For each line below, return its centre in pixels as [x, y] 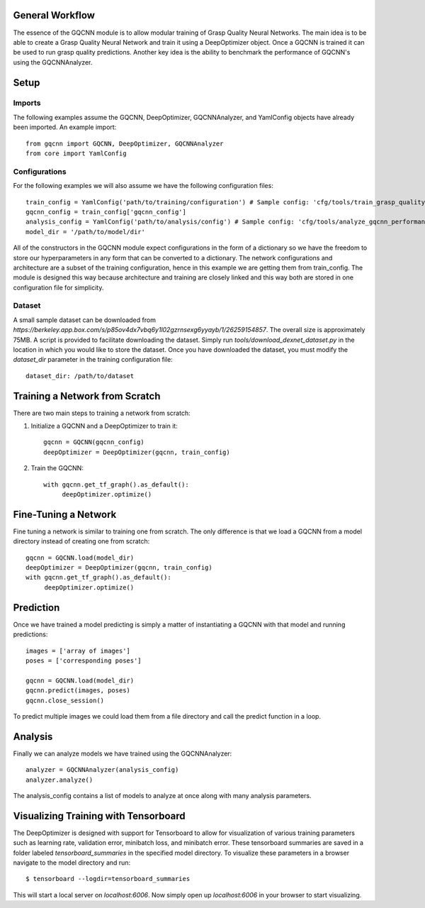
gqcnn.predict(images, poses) [78, 691]
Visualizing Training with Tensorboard [99, 816]
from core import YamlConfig [76, 154]
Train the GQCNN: [57, 468]
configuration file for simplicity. [58, 287]
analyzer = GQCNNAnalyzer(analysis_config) [102, 770]
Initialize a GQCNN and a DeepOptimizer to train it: [104, 426]
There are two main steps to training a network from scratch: [102, 413]
